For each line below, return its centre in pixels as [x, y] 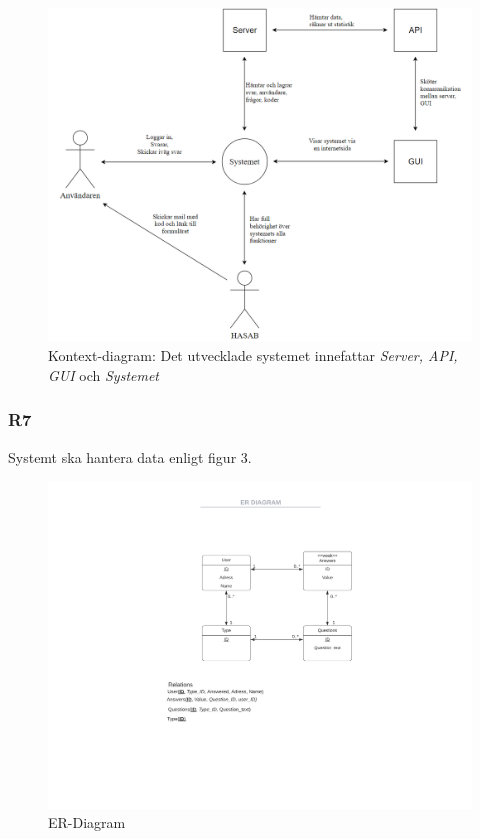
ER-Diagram [87, 822]
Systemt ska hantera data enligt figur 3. [130, 456]
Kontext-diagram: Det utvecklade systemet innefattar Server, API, [253, 355]
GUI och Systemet [104, 374]
